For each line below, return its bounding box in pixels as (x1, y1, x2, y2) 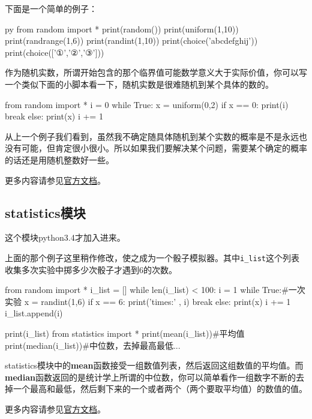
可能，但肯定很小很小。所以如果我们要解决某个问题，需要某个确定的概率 (21, 142, 307, 154)
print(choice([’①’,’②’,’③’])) (5, 46, 104, 58)
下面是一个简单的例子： (5, 2, 97, 14)
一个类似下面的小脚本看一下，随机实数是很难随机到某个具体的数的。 (5, 77, 274, 90)
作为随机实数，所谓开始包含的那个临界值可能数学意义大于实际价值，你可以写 (5, 66, 307, 79)
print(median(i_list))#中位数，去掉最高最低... (5, 339, 181, 351)
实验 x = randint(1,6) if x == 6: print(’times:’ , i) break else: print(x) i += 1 (5, 295, 291, 307)
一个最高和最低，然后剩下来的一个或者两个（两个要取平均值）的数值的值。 (13, 382, 307, 395)
